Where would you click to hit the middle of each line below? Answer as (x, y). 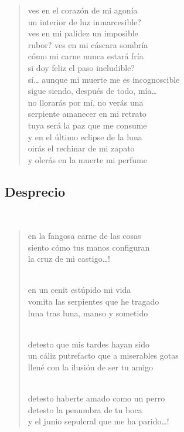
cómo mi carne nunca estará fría (86, 56)
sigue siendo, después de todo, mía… (92, 91)
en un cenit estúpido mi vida (79, 290)
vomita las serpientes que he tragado (93, 301)
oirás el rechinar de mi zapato (81, 148)
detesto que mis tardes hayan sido (89, 344)
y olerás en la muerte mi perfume (87, 159)
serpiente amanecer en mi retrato (87, 114)
